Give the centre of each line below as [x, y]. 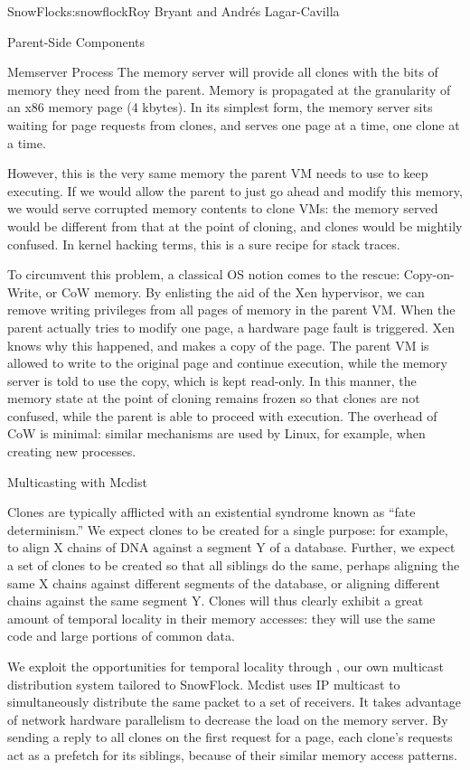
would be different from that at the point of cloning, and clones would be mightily [235, 225]
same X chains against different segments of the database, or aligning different [224, 582]
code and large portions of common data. [121, 636]
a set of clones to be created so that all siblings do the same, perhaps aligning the [234, 565]
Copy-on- [429, 274]
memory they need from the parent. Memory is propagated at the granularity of [229, 89]
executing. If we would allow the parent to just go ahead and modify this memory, [235, 190]
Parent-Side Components [76, 41]
